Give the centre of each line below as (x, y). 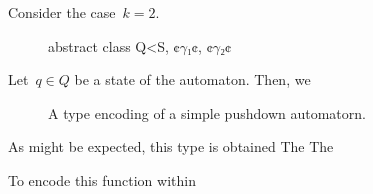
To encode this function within (102, 179)
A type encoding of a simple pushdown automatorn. (207, 112)
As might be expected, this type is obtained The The (171, 146)
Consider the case (62, 12)
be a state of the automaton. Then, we (192, 79)
